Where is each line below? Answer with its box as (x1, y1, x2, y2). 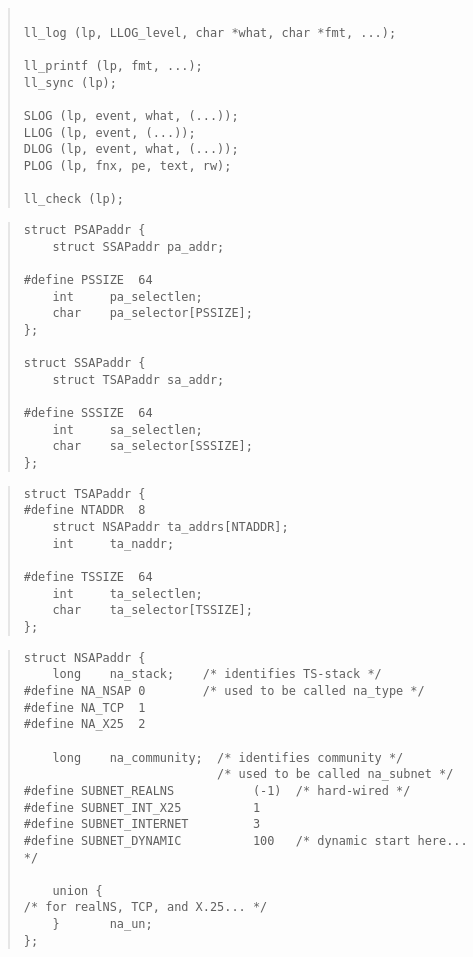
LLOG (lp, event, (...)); (23, 125, 196, 140)
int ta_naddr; (52, 536, 175, 551)
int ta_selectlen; (52, 586, 203, 601)
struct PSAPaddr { (23, 222, 146, 237)
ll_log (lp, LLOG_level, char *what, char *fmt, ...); (23, 25, 397, 40)
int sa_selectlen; (52, 422, 203, 437)
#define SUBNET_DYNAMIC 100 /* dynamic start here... (23, 833, 468, 848)
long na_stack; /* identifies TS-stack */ (52, 667, 382, 682)
